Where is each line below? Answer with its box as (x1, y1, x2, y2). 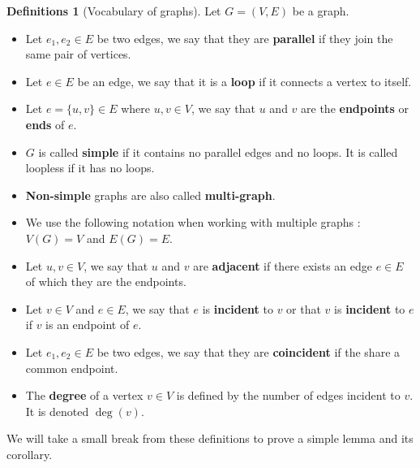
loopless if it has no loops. (25, 159, 155, 176)
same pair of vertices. (25, 45, 131, 63)
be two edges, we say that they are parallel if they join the (96, 29, 393, 46)
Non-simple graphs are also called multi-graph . (25, 186, 276, 203)
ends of (25, 115, 65, 132)
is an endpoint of (45, 316, 130, 333)
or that (286, 300, 321, 317)
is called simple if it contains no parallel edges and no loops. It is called (38, 143, 398, 160)
